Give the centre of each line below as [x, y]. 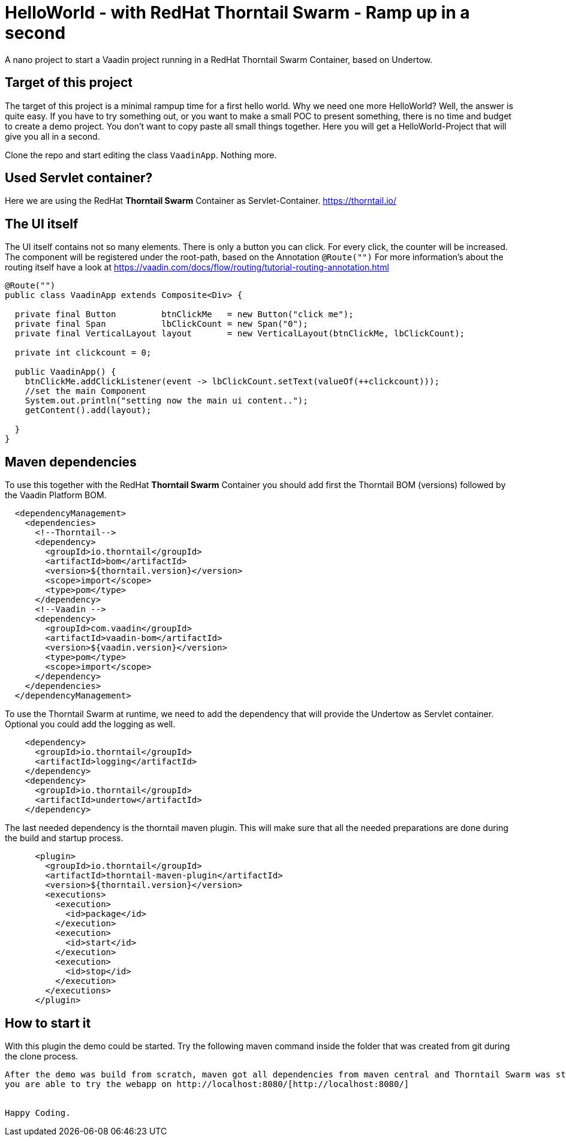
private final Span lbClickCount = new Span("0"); [161, 324]
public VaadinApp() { [65, 372]
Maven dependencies [71, 462]
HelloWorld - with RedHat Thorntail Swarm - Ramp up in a [237, 13]
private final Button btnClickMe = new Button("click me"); [184, 314]
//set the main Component [86, 391]
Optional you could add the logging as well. [90, 724]
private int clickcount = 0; [83, 353]
